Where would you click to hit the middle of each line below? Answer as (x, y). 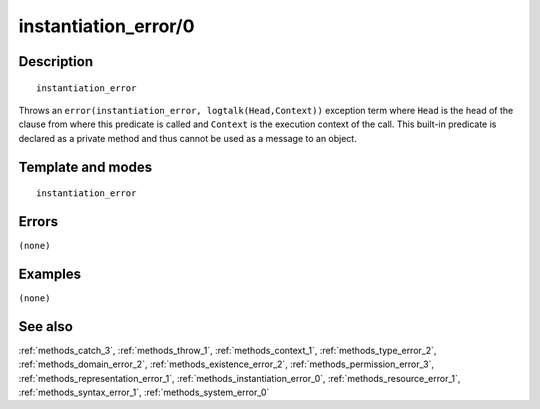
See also (46, 326)
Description (56, 61)
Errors (38, 221)
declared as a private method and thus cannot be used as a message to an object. (187, 138)
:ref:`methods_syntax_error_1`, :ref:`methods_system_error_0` (144, 392)
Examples (50, 273)
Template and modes (85, 166)
